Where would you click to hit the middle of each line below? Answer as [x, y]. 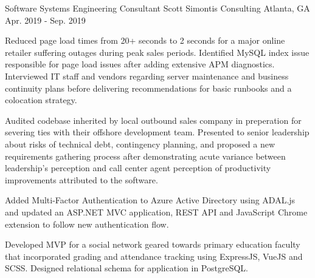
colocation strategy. [41, 100]
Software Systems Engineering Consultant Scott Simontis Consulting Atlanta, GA [157, 8]
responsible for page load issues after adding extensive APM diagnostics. [140, 64]
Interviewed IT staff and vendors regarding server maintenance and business [147, 76]
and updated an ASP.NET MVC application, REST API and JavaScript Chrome [156, 212]
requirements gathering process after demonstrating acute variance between [145, 156]
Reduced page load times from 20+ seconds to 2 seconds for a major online [145, 40]
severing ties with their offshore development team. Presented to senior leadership [157, 132]
